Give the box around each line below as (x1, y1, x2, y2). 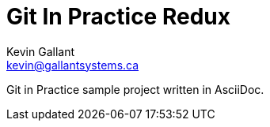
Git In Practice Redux (6, 3, 230, 30)
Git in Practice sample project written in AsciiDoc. (6, 82, 264, 96)
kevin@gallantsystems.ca (6, 58, 139, 72)
